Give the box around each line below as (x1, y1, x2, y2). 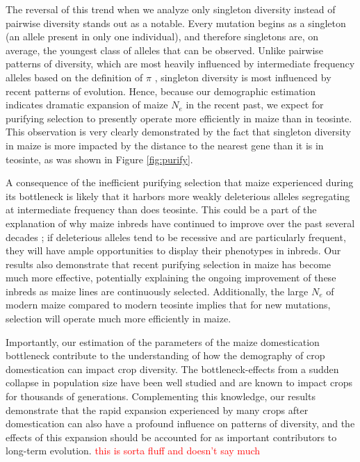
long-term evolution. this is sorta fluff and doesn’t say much (6, 443, 261, 458)
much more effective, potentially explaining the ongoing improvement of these (6, 270, 336, 285)
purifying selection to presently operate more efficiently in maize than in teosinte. (6, 110, 352, 125)
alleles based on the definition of (6, 69, 143, 84)
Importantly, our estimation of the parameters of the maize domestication (6, 334, 320, 349)
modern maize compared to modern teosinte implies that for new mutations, (6, 297, 331, 312)
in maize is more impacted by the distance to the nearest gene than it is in (6, 138, 324, 152)
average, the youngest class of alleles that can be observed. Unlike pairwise (6, 42, 324, 57)
